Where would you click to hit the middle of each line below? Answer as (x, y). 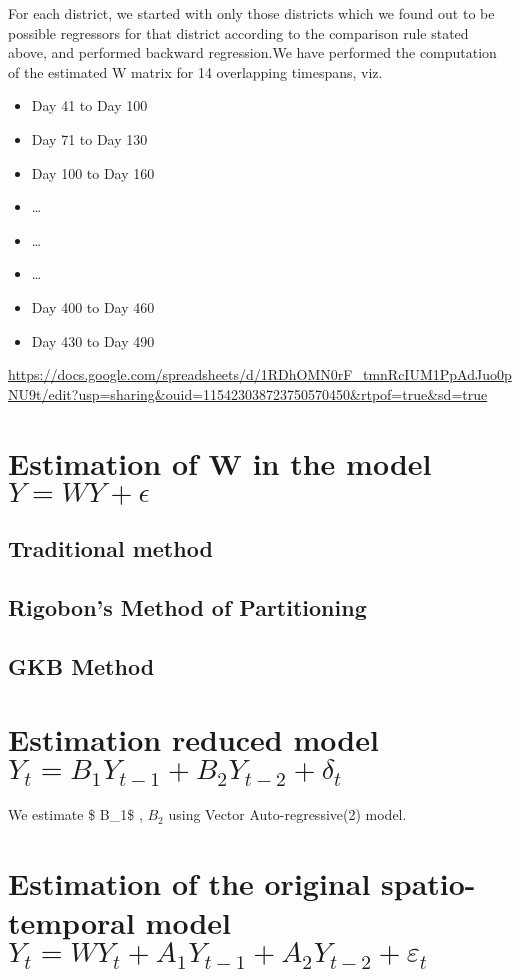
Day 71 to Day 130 (89, 138)
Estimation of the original (189, 882)
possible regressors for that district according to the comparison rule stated (238, 32)
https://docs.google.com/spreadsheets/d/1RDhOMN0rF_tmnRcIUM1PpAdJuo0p (260, 374)
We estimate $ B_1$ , (75, 814)
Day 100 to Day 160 (93, 172)
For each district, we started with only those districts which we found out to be (251, 13)
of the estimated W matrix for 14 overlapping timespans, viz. (195, 71)
